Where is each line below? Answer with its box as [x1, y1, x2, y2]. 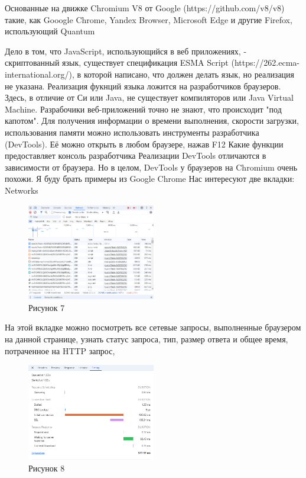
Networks [5, 184, 38, 196]
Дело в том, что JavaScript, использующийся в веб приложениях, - [5, 44, 247, 57]
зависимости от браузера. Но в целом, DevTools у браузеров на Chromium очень [5, 161, 298, 173]
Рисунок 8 [28, 461, 65, 474]
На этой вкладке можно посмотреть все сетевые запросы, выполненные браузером [5, 321, 301, 333]
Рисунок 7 [28, 301, 65, 313]
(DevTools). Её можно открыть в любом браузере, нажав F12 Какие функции [5, 137, 284, 150]
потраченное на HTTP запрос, [5, 344, 115, 357]
